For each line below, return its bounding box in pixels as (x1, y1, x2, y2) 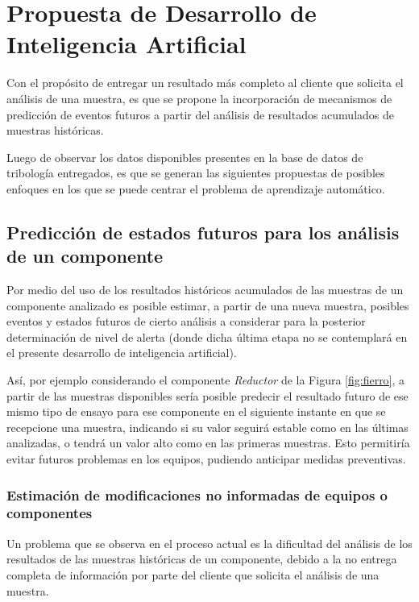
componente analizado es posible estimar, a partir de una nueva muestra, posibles (6, 297, 409, 313)
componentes (6, 503, 93, 523)
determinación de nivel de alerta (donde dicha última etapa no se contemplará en (6, 328, 408, 345)
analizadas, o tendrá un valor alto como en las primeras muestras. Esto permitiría (6, 434, 410, 451)
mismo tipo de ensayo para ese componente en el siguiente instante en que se (6, 403, 386, 420)
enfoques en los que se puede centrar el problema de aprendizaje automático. (6, 180, 385, 197)
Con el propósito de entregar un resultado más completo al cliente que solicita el (6, 74, 404, 91)
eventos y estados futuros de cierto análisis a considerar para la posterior (6, 313, 366, 330)
